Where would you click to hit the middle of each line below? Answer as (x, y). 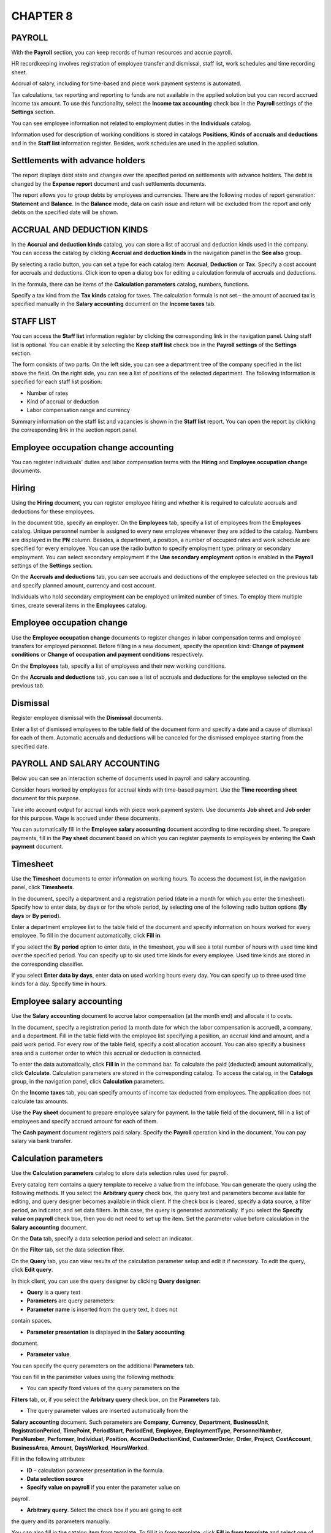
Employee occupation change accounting (93, 447)
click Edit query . (32, 1270)
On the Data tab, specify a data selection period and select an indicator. (102, 1239)
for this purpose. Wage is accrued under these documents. (86, 818)
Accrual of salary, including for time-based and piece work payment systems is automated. (126, 83)
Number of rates (48, 393)
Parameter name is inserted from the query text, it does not (102, 1309)
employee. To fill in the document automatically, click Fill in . (87, 936)
